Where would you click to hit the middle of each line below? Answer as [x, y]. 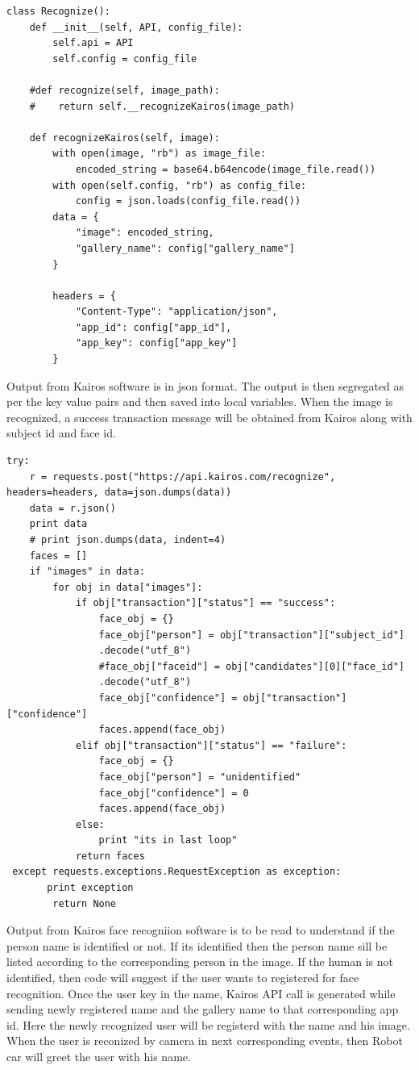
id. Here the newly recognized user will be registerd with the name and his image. [208, 1024]
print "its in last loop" [168, 840]
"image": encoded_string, [145, 233]
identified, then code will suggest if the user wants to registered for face [183, 978]
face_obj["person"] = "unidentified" [200, 777]
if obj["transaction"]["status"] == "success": [205, 603]
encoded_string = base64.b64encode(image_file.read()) [226, 169]
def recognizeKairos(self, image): [124, 138]
